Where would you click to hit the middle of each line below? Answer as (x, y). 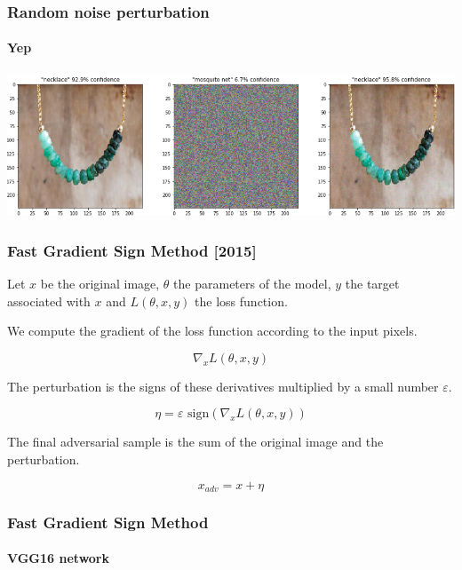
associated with (49, 301)
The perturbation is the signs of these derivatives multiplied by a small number (223, 386)
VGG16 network (59, 558)
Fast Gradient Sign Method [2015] (132, 250)
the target (372, 283)
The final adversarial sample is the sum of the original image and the (195, 442)
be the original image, (100, 283)
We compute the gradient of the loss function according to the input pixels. (212, 331)
